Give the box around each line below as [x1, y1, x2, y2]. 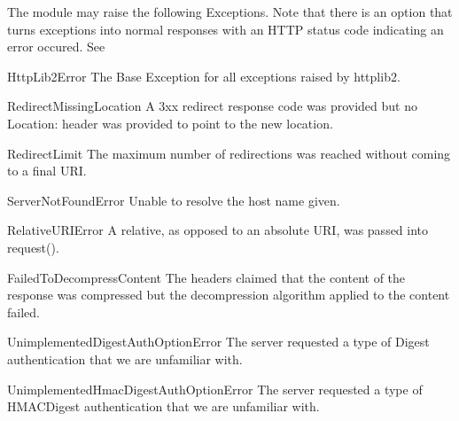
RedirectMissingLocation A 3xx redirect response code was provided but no [7, 97, 417, 115]
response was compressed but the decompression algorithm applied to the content [7, 285, 450, 304]
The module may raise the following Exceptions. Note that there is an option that [7, 3, 453, 20]
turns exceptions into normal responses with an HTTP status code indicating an [7, 19, 444, 38]
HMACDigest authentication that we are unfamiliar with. [7, 397, 320, 416]
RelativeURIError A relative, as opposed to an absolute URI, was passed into [7, 221, 429, 239]
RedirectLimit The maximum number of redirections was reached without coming [7, 144, 451, 162]
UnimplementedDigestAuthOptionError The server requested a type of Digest [7, 332, 430, 351]
